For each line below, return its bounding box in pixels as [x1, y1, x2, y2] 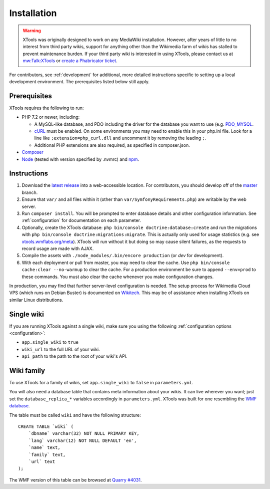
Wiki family [9, 366, 45, 375]
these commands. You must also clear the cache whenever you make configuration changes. [21, 274, 214, 280]
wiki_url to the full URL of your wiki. [21, 346, 100, 352]
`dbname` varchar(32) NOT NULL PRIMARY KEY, [28, 431, 139, 436]
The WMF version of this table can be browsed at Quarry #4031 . [9, 476, 142, 483]
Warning [22, 28, 41, 34]
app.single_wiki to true [21, 339, 78, 345]
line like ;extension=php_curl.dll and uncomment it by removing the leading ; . [34, 135, 206, 141]
